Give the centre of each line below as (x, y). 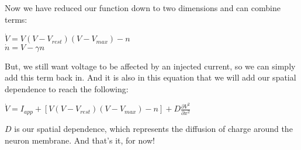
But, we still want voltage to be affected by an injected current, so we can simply (150, 66)
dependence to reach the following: (67, 88)
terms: (16, 19)
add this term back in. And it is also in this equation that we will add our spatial (150, 77)
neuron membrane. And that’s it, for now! (80, 140)
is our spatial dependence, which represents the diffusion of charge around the (153, 128)
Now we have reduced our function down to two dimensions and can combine (143, 8)
